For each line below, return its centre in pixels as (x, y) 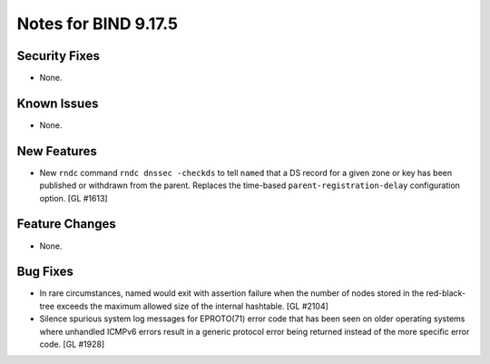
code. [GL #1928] (72, 344)
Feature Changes (67, 224)
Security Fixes (58, 56)
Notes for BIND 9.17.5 (98, 24)
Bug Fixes (45, 272)
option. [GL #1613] (73, 198)
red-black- (446, 293)
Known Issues (58, 103)
